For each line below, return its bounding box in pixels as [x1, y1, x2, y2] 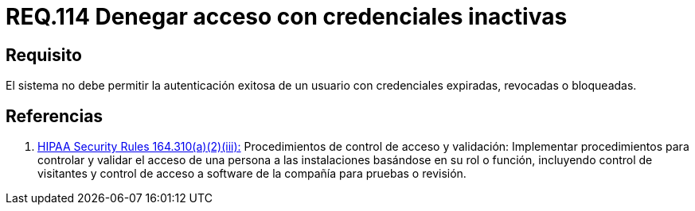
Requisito [6, 44, 82, 65]
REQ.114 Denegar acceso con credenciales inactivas [6, 3, 568, 30]
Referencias [6, 105, 103, 126]
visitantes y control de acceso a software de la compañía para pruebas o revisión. [37, 167, 467, 181]
